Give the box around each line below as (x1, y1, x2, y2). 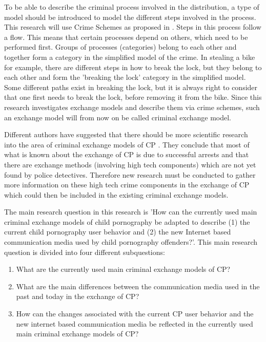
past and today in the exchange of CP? (16, 291, 139, 302)
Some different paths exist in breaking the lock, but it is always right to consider (4, 81, 258, 92)
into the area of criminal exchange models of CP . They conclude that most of (4, 139, 250, 149)
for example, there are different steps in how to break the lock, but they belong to (4, 61, 262, 72)
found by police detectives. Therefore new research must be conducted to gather (4, 169, 256, 180)
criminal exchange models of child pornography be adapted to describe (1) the (4, 216, 250, 227)
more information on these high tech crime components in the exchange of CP (4, 179, 250, 190)
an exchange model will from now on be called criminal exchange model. (4, 112, 232, 122)
